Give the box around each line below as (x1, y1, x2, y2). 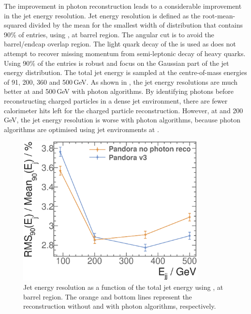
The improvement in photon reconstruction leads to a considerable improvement (4, 1, 242, 11)
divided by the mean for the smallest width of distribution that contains (29, 20, 243, 30)
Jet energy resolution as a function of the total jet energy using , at (23, 282, 223, 292)
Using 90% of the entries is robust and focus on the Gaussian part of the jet (4, 58, 229, 68)
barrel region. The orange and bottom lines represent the (23, 291, 192, 301)
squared (4, 20, 27, 30)
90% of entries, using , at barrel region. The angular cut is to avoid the (4, 29, 214, 39)
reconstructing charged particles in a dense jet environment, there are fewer (4, 95, 228, 105)
